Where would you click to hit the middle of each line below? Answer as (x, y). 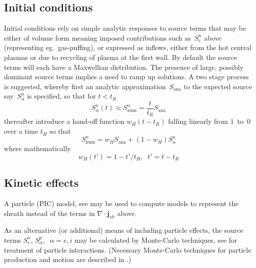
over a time (21, 131)
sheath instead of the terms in (50, 213)
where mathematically (37, 148)
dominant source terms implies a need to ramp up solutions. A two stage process (127, 77)
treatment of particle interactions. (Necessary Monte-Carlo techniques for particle (128, 249)
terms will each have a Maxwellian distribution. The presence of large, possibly (124, 67)
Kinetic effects (41, 183)
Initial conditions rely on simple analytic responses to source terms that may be (125, 28)
